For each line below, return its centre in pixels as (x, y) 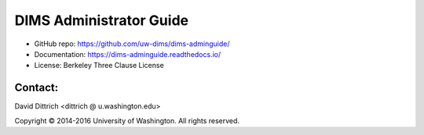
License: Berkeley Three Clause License (99, 66)
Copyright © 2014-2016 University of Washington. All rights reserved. (127, 120)
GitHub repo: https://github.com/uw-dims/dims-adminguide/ (132, 44)
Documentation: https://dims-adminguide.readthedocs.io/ (128, 54)
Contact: (37, 88)
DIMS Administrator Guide (101, 20)
